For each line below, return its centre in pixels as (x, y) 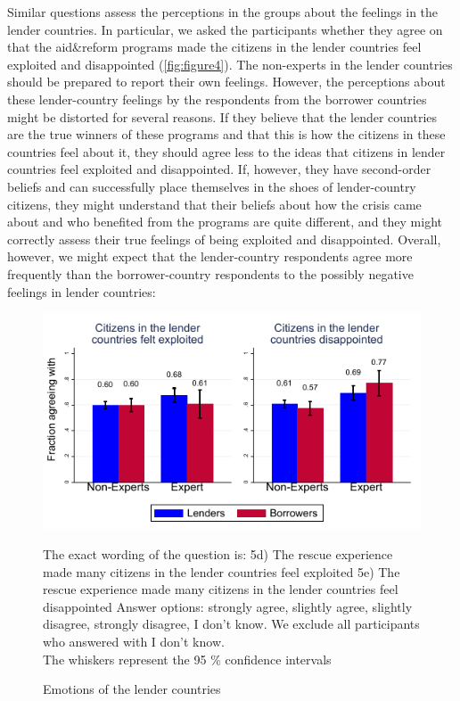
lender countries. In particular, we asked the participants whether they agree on (225, 29)
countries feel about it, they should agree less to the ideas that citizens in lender (226, 151)
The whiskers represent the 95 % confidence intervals (187, 659)
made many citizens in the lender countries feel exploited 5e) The (222, 571)
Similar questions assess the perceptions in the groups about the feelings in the (223, 12)
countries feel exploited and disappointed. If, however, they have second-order (219, 169)
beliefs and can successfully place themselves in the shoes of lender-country (212, 186)
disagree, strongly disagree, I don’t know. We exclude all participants (231, 624)
